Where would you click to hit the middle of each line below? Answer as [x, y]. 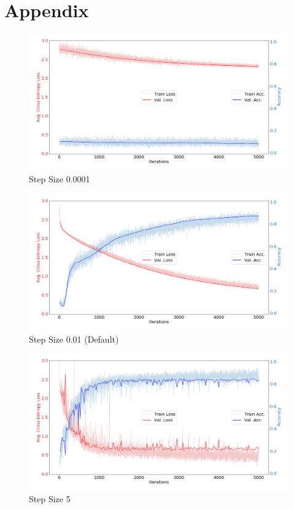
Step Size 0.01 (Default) [74, 339]
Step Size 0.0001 [60, 179]
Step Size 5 [50, 499]
